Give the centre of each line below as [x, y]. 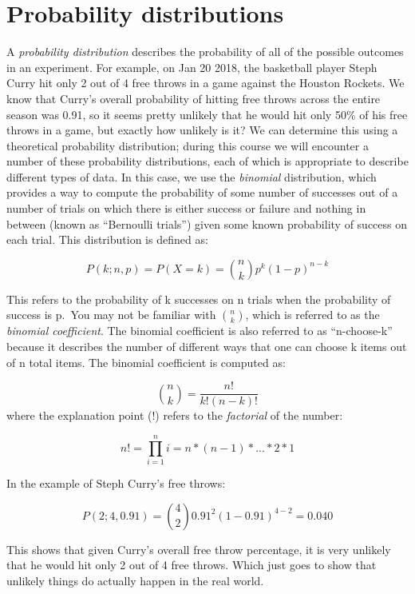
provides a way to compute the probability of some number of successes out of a [202, 192]
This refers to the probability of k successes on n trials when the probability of [199, 299]
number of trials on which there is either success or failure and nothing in [186, 208]
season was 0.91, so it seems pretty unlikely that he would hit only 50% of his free [207, 114]
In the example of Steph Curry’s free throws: [116, 483]
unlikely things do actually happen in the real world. [135, 580]
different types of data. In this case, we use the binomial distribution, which [192, 176]
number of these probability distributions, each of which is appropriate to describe [207, 161]
